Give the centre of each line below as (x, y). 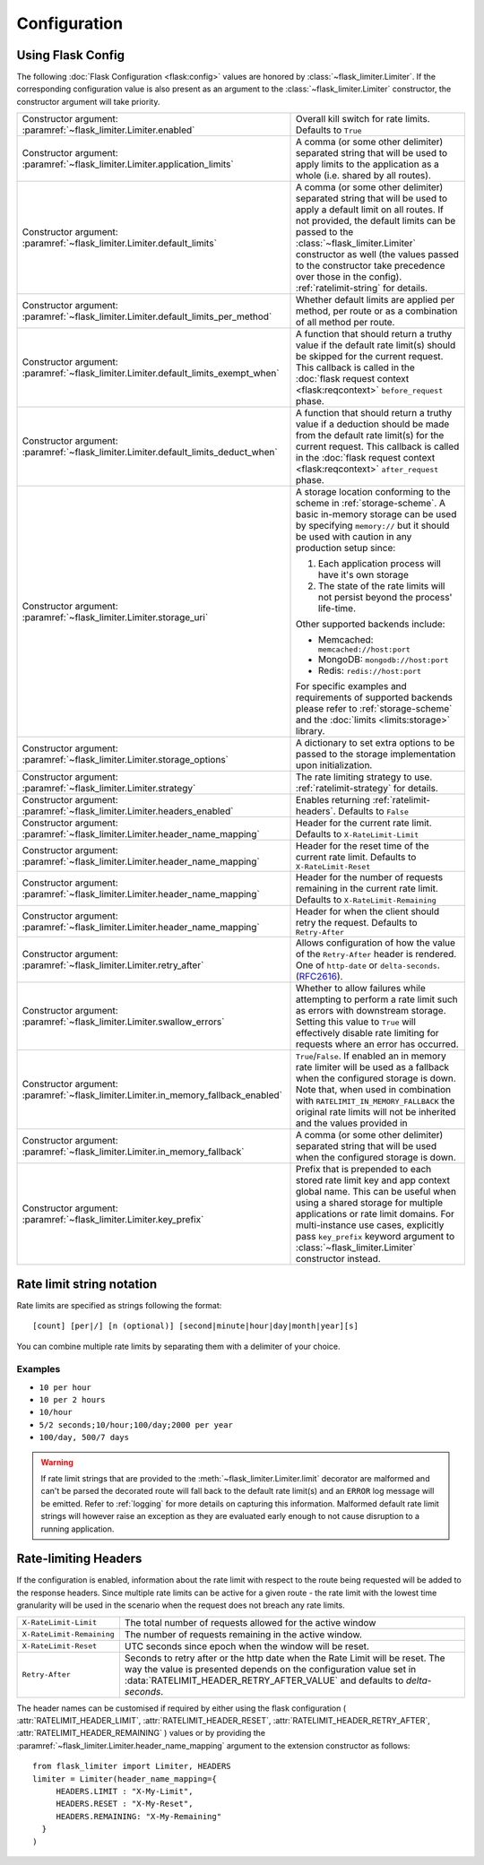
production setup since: (346, 548)
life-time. (337, 609)
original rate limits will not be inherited (376, 1112)
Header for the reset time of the (363, 846)
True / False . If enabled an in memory (372, 1056)
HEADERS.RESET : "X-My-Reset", (125, 1804)
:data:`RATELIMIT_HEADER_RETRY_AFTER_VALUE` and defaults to (264, 1680)
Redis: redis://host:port (370, 670)
